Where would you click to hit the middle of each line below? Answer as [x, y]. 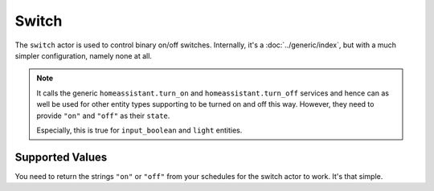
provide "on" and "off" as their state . [103, 116]
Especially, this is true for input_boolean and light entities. [139, 130]
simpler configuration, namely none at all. [84, 55]
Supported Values [61, 157]
